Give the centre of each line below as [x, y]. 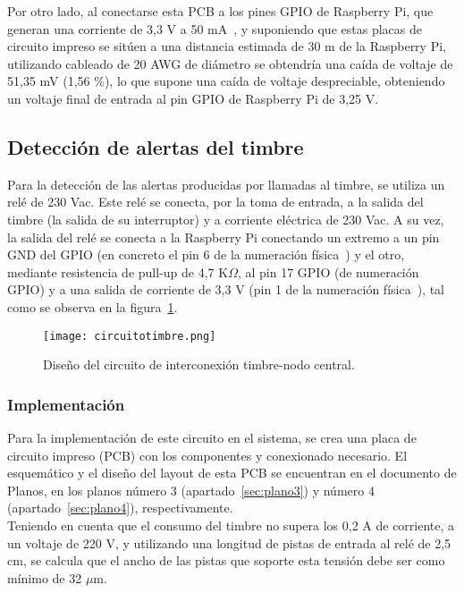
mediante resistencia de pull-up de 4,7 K [118, 271]
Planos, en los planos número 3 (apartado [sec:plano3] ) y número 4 [191, 490]
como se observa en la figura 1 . [93, 306]
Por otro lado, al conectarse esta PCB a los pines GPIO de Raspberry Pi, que [220, 11]
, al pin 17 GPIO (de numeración [328, 271]
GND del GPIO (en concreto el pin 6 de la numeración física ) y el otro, [206, 254]
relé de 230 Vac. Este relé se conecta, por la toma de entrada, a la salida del [215, 202]
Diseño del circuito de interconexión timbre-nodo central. [199, 364]
